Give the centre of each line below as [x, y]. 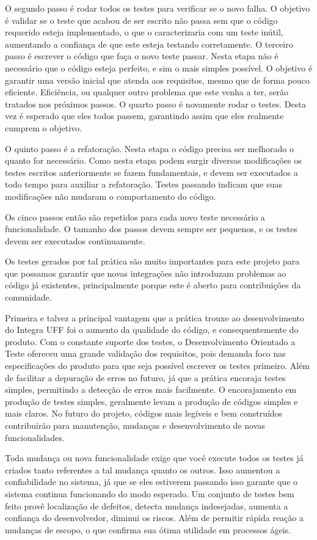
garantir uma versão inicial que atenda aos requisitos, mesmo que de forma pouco [158, 80]
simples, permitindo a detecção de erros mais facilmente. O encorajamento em [151, 389]
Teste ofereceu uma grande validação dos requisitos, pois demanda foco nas [145, 353]
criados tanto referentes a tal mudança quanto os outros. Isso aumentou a [143, 469]
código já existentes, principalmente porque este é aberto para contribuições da [153, 285]
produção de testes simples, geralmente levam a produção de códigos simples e [151, 401]
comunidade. [28, 297]
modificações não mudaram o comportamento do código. [111, 196]
